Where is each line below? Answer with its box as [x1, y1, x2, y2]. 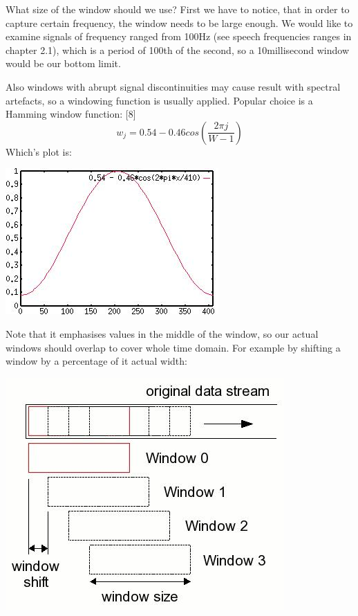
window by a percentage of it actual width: [6, 354, 187, 368]
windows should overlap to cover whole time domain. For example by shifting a [6, 340, 341, 354]
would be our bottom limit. [6, 56, 121, 71]
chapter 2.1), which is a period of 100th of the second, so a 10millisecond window [6, 42, 349, 57]
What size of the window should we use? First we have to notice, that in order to [6, 2, 350, 16]
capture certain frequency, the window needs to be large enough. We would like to [6, 15, 353, 30]
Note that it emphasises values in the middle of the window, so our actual [6, 326, 319, 341]
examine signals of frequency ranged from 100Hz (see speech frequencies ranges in [6, 29, 352, 44]
